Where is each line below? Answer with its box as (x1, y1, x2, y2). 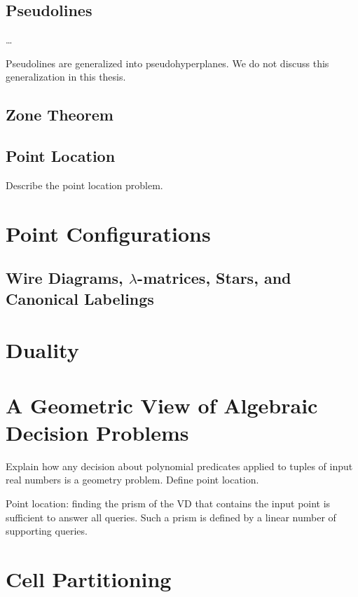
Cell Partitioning (6, 564, 172, 593)
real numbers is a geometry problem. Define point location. (6, 472, 259, 487)
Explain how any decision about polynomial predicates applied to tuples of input (6, 458, 353, 473)
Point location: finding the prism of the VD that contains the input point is (6, 495, 331, 510)
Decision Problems (6, 418, 189, 446)
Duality (6, 336, 79, 364)
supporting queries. (6, 523, 88, 538)
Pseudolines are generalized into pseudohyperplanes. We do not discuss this (6, 55, 329, 70)
